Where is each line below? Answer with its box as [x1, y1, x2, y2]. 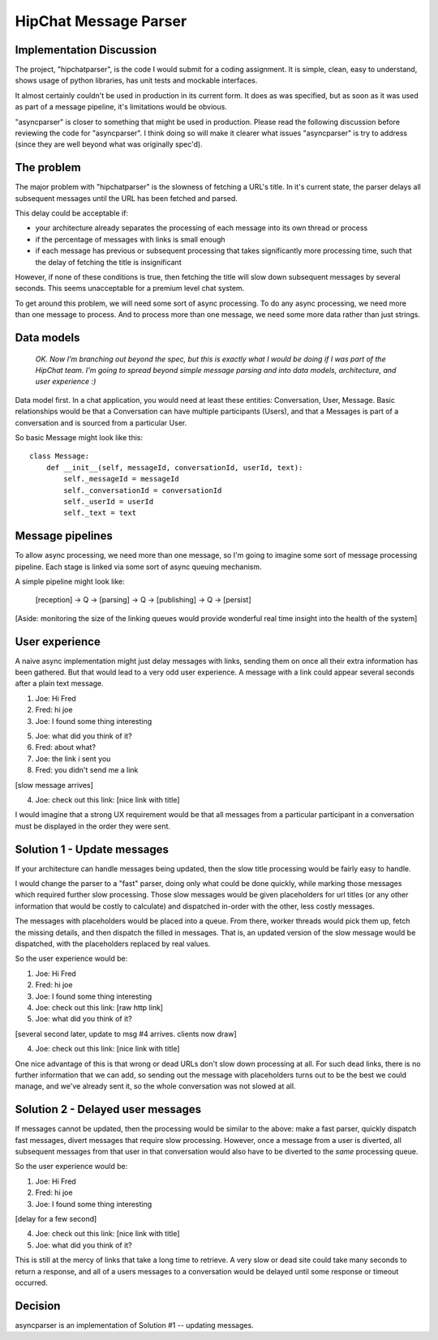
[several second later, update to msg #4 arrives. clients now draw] [15, 1029, 237, 1038]
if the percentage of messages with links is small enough [35, 234, 226, 244]
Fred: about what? [35, 743, 97, 752]
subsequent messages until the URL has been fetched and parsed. [15, 193, 238, 203]
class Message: [29, 452, 90, 461]
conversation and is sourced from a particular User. [15, 417, 187, 427]
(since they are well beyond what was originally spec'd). [15, 139, 203, 149]
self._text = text [63, 508, 137, 518]
